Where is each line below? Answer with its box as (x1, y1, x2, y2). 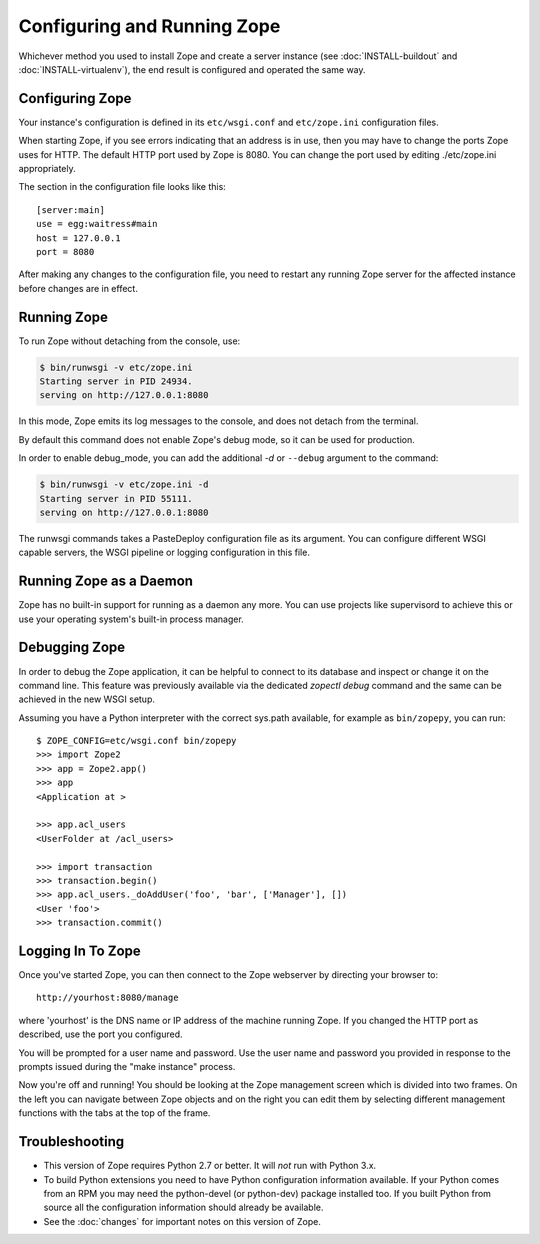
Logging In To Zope (18, 942, 142, 959)
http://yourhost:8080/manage (36, 992, 179, 1004)
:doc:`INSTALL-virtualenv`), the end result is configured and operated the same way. (18, 63, 366, 75)
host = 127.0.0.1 (36, 232, 121, 244)
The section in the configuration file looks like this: (18, 181, 227, 193)
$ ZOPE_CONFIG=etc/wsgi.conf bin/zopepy (36, 735, 237, 747)
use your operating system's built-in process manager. (18, 613, 244, 625)
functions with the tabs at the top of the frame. (18, 1107, 211, 1119)
